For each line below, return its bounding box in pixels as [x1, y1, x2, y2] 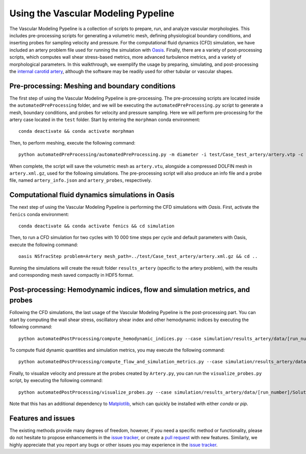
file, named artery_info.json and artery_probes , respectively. [9, 177, 152, 183]
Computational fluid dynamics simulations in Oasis [9, 190, 175, 199]
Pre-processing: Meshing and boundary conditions [9, 82, 176, 90]
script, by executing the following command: [9, 377, 103, 384]
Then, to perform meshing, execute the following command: [9, 139, 136, 146]
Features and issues [9, 414, 75, 422]
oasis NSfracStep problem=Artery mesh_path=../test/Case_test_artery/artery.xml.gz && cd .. [18, 253, 258, 259]
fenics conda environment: [9, 211, 69, 217]
